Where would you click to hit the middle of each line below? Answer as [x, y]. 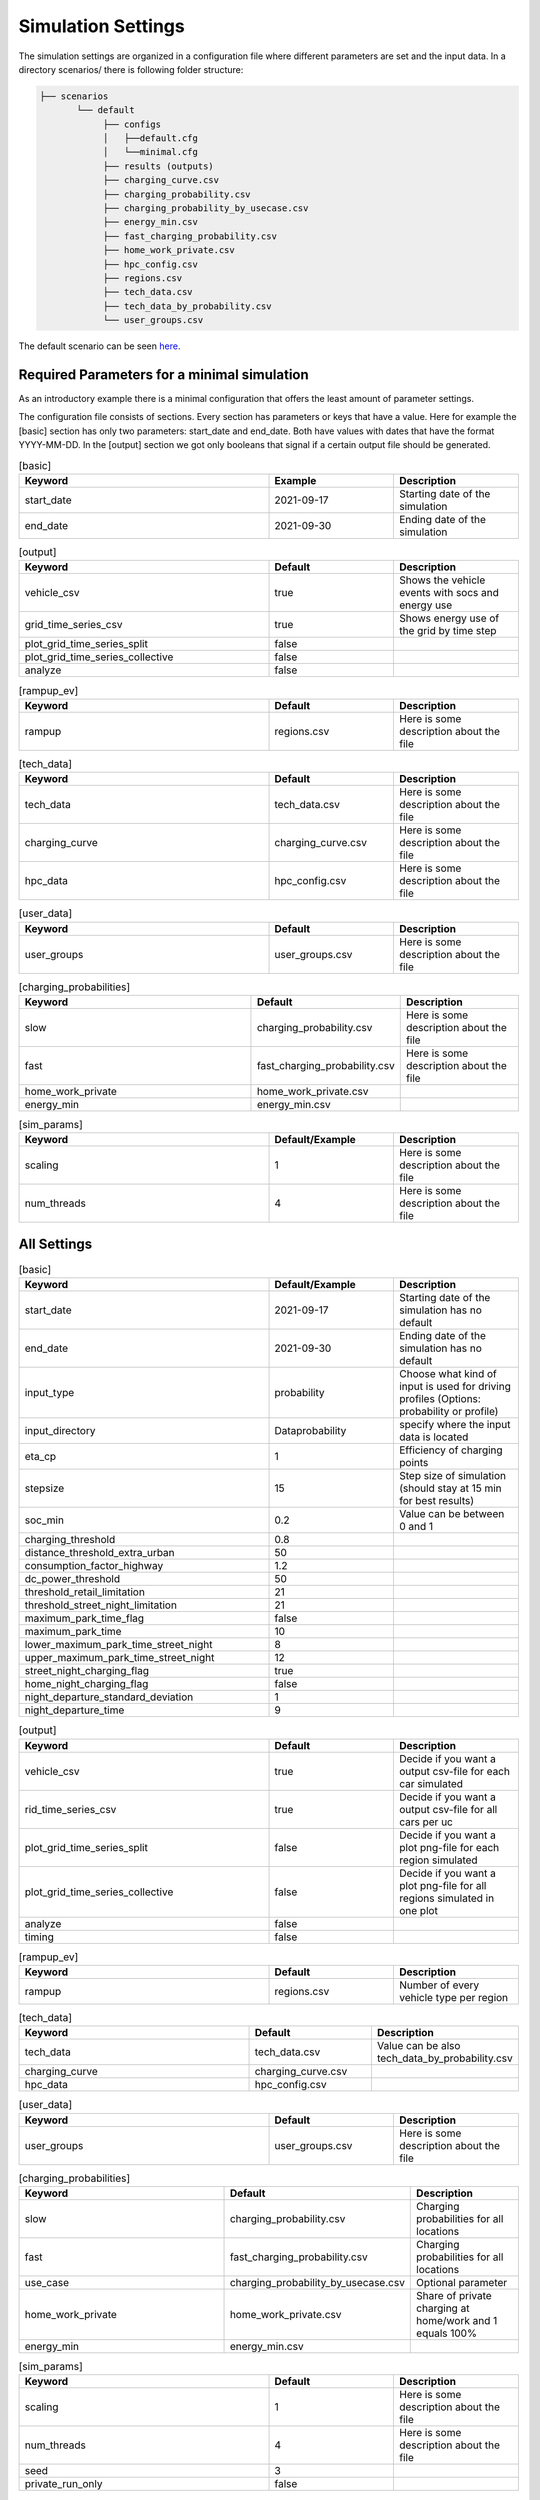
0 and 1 [416, 1527]
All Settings [55, 1243]
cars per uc [426, 1822]
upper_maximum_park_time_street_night [119, 1658]
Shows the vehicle [442, 580]
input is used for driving [455, 1387]
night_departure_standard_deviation [109, 1697]
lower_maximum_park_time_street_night [118, 1645]
